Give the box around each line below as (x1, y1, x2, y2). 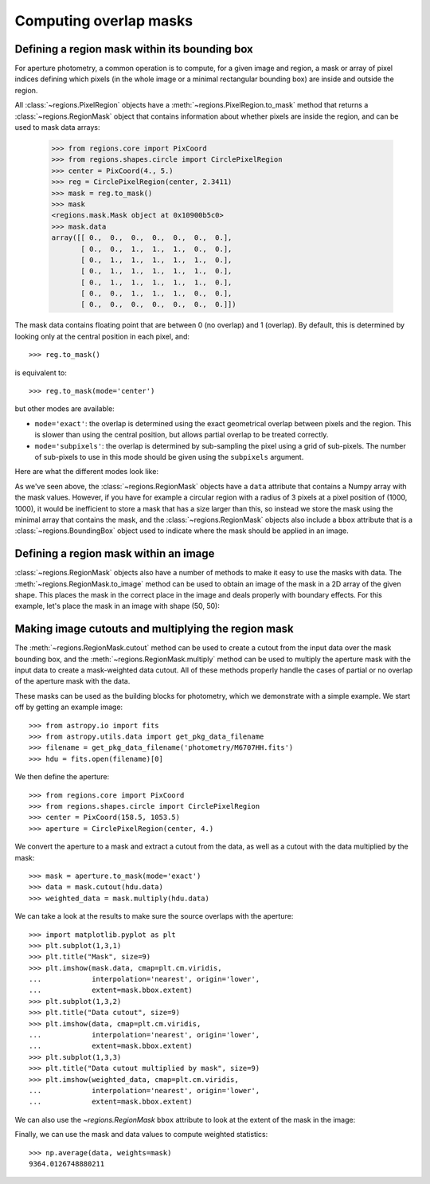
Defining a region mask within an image (14, 547, 215, 561)
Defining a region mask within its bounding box (14, 42, 254, 56)
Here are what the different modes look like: (14, 467, 159, 476)
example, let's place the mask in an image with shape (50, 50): (14, 602, 221, 611)
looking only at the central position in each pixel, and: (14, 331, 190, 341)
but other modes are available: (14, 404, 115, 414)
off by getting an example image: (14, 702, 123, 712)
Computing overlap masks (14, 12, 193, 29)
